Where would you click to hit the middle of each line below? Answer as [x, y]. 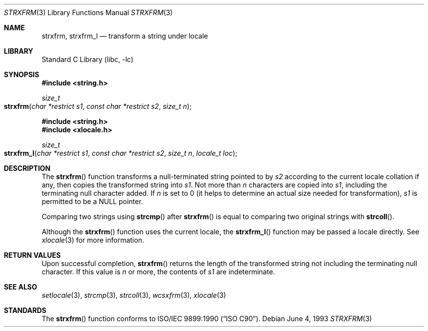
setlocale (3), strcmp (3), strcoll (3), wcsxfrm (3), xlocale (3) [134, 295]
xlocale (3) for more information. [93, 240]
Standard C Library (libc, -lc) [87, 59]
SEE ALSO [21, 287]
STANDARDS [25, 310]
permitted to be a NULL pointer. [92, 201]
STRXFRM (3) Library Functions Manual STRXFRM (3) [88, 12]
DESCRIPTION [27, 168]
